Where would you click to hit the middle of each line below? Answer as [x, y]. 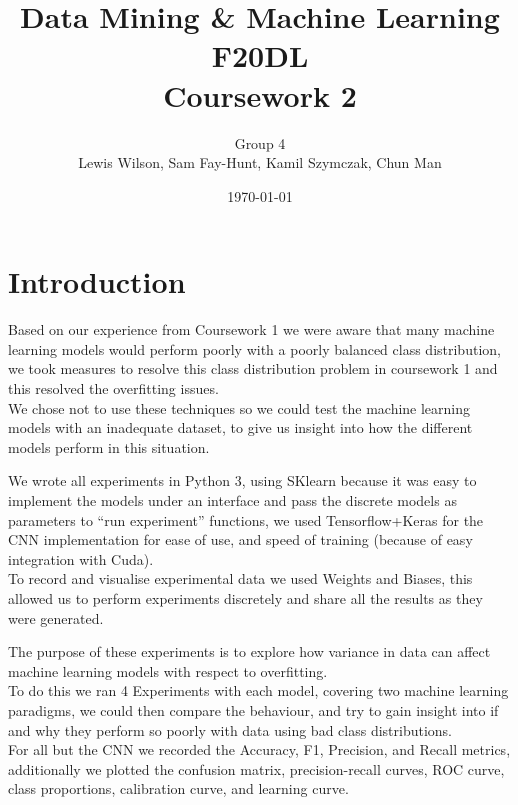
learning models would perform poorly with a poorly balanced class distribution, [254, 348]
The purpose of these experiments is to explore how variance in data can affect [249, 651]
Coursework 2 [260, 94]
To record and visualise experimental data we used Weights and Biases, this [240, 578]
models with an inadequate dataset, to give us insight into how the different [240, 427]
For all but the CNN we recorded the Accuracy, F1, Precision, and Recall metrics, [259, 749]
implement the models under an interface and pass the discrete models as [232, 499]
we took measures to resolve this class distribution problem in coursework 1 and [253, 368]
